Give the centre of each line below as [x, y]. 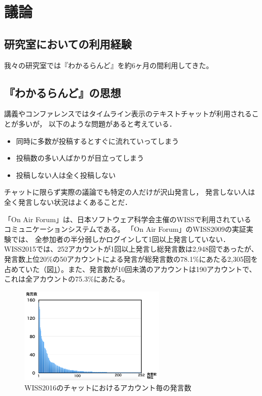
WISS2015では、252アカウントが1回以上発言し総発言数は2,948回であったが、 [131, 249]
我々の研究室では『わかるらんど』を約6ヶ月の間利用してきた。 [109, 65]
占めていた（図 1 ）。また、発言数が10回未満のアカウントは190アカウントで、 [130, 269]
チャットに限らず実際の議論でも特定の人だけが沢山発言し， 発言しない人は [130, 192]
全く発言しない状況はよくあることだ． [68, 202]
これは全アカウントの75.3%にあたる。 [67, 279]
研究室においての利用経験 [68, 43]
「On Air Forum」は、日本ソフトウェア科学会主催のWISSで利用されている [128, 219]
